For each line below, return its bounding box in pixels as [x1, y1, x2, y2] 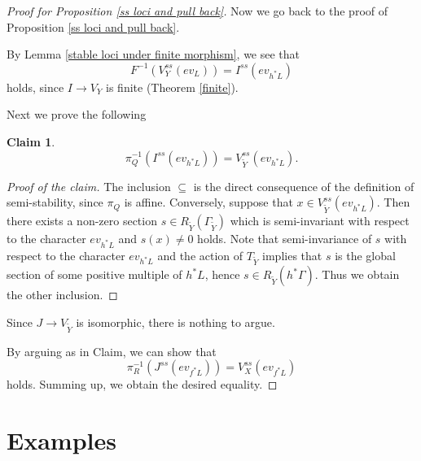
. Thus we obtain [314, 266, 400, 283]
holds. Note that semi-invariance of [197, 229, 372, 246]
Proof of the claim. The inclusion [7, 177, 171, 194]
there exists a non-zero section [7, 211, 157, 228]
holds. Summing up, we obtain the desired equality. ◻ [7, 376, 278, 393]
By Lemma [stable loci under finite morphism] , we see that [7, 46, 300, 63]
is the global [335, 246, 396, 263]
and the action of [157, 246, 243, 263]
